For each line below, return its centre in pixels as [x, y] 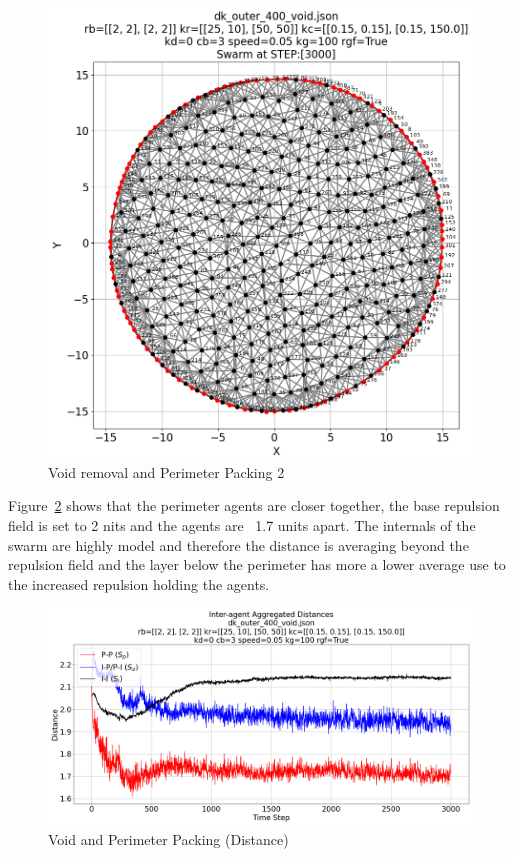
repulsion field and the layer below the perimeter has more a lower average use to [257, 564]
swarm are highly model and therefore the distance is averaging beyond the [238, 544]
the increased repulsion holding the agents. [139, 583]
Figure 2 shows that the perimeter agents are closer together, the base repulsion [254, 505]
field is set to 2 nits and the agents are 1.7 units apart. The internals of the [242, 525]
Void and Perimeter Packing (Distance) [168, 838]
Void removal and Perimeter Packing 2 [166, 471]
